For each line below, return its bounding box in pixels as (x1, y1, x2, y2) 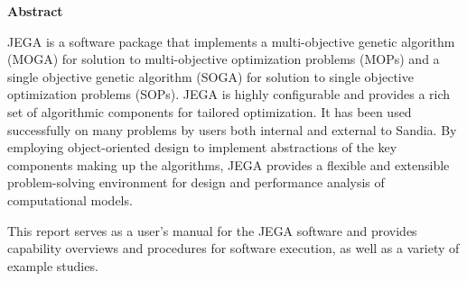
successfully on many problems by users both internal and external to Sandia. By (7, 120, 457, 139)
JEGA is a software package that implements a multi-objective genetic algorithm (7, 32, 455, 50)
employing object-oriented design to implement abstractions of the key (7, 138, 397, 157)
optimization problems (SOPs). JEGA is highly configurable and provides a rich (7, 85, 451, 104)
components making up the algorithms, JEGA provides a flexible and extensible (7, 155, 450, 174)
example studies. (7, 256, 98, 275)
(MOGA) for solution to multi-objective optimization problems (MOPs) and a (7, 50, 440, 68)
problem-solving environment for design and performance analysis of (7, 173, 385, 192)
